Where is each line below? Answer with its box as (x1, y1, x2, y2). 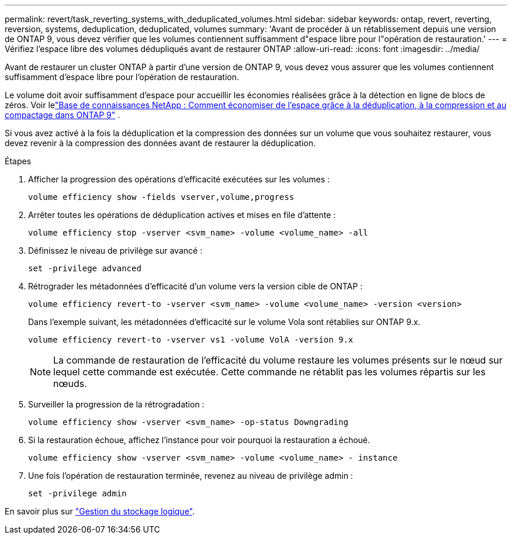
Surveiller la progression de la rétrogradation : (28, 399, 205, 409)
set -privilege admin (28, 489, 127, 498)
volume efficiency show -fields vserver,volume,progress (28, 192, 295, 202)
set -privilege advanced (28, 264, 141, 273)
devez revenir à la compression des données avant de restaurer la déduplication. (5, 138, 316, 148)
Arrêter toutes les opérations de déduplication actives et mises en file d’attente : (28, 210, 336, 220)
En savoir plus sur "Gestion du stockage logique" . (5, 506, 195, 516)
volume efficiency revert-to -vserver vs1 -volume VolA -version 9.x (28, 335, 354, 344)
